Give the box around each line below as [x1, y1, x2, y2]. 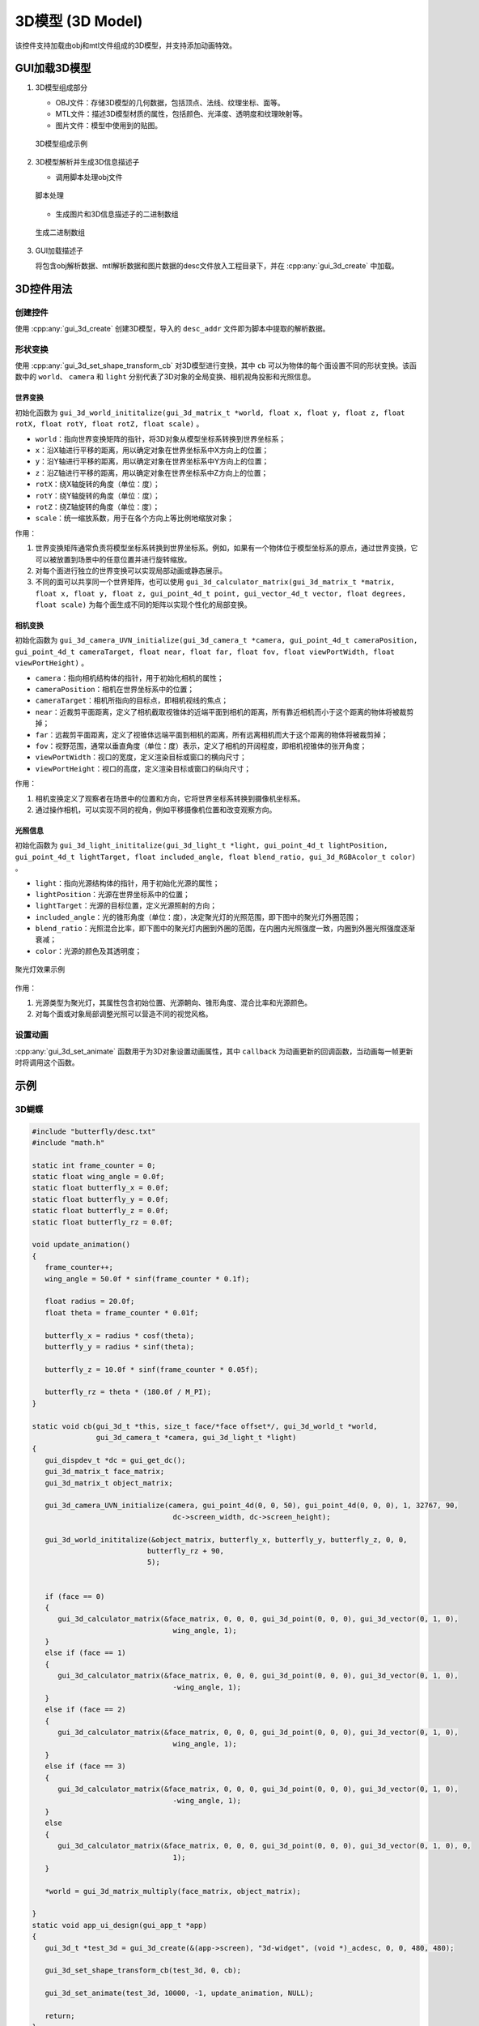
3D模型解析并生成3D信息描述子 [35, 157, 140, 167]
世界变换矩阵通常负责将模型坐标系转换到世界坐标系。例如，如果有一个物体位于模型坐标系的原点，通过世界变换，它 [35, 543, 418, 553]
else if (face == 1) [45, 1648, 127, 1657]
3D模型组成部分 [35, 83, 88, 92]
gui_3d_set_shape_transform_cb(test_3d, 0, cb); [45, 1966, 242, 1975]
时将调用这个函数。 [15, 1058, 79, 1067]
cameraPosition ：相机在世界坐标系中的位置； [35, 685, 195, 695]
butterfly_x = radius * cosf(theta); [45, 1331, 194, 1340]
